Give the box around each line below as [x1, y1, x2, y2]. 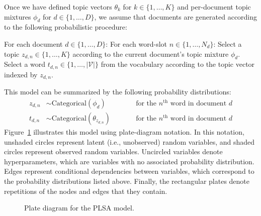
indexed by [4, 69, 38, 79]
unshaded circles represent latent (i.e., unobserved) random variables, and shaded [4, 136, 255, 147]
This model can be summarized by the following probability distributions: [4, 86, 231, 97]
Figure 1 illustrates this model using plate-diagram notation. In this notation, [4, 126, 244, 137]
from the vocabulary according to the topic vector [101, 59, 255, 69]
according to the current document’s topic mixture [72, 48, 229, 59]
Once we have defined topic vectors [4, 2, 112, 12]
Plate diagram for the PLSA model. [24, 202, 134, 213]
